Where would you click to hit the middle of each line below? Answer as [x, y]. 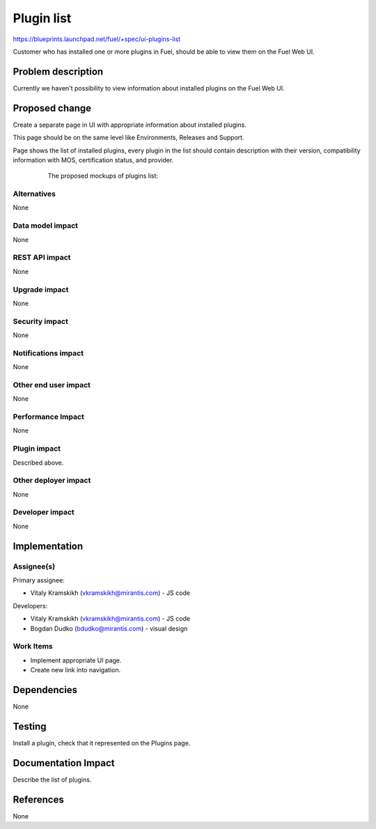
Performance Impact [49, 417]
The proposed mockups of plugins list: [103, 176]
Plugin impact [37, 449]
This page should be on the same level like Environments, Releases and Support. [128, 138]
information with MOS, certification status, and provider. [93, 160]
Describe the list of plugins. [52, 780]
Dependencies [45, 690]
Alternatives [34, 194]
